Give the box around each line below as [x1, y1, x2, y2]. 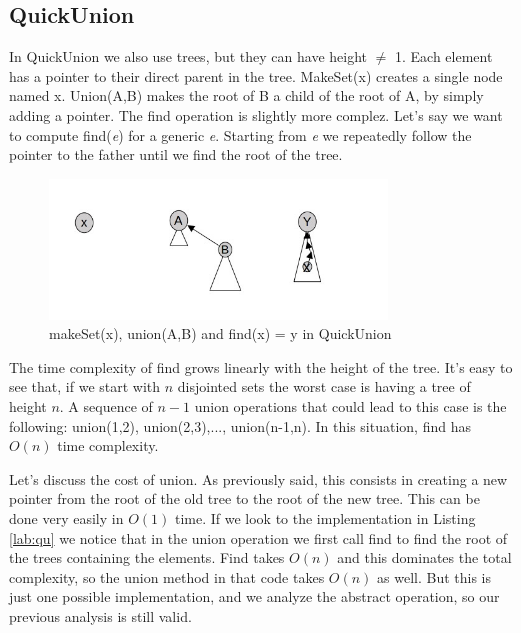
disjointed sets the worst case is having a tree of [177, 376, 471, 397]
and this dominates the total [337, 547, 512, 568]
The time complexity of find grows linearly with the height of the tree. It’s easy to [9, 356, 513, 377]
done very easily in [9, 507, 124, 528]
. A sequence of [59, 395, 153, 416]
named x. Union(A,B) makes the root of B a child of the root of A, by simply [9, 85, 484, 106]
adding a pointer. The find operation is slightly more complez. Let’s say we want [9, 104, 503, 125]
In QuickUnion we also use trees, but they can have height [9, 46, 368, 67]
